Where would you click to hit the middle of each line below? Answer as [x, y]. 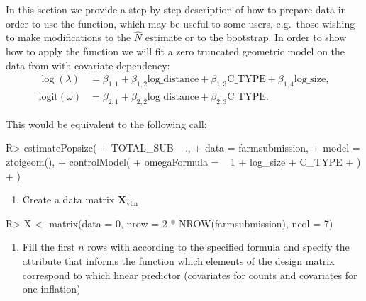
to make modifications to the [68, 37]
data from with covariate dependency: [88, 65]
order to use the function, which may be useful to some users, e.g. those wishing [181, 23]
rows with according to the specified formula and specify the [218, 247]
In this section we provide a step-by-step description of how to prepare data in [176, 9]
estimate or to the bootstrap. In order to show [246, 37]
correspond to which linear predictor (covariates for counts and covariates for [190, 274]
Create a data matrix [68, 199]
